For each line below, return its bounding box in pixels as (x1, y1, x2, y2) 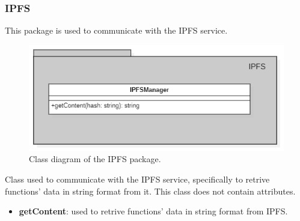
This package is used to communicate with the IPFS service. (5, 24, 228, 37)
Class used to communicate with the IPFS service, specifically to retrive (5, 173, 270, 186)
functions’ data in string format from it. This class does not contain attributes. (5, 184, 296, 197)
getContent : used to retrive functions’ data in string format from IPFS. (19, 205, 288, 217)
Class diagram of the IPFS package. (29, 153, 161, 165)
